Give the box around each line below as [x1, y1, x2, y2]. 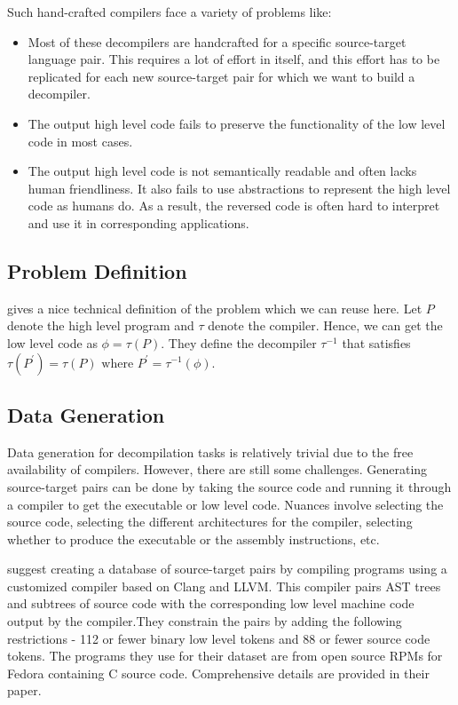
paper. [7, 681, 42, 700]
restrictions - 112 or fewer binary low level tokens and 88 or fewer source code [7, 629, 430, 647]
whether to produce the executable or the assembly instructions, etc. [7, 529, 380, 548]
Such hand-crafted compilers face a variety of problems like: [7, 3, 332, 20]
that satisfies [342, 333, 411, 352]
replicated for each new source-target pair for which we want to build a [28, 67, 415, 85]
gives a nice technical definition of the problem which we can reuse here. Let [7, 298, 422, 317]
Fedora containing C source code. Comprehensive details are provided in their [7, 663, 430, 682]
